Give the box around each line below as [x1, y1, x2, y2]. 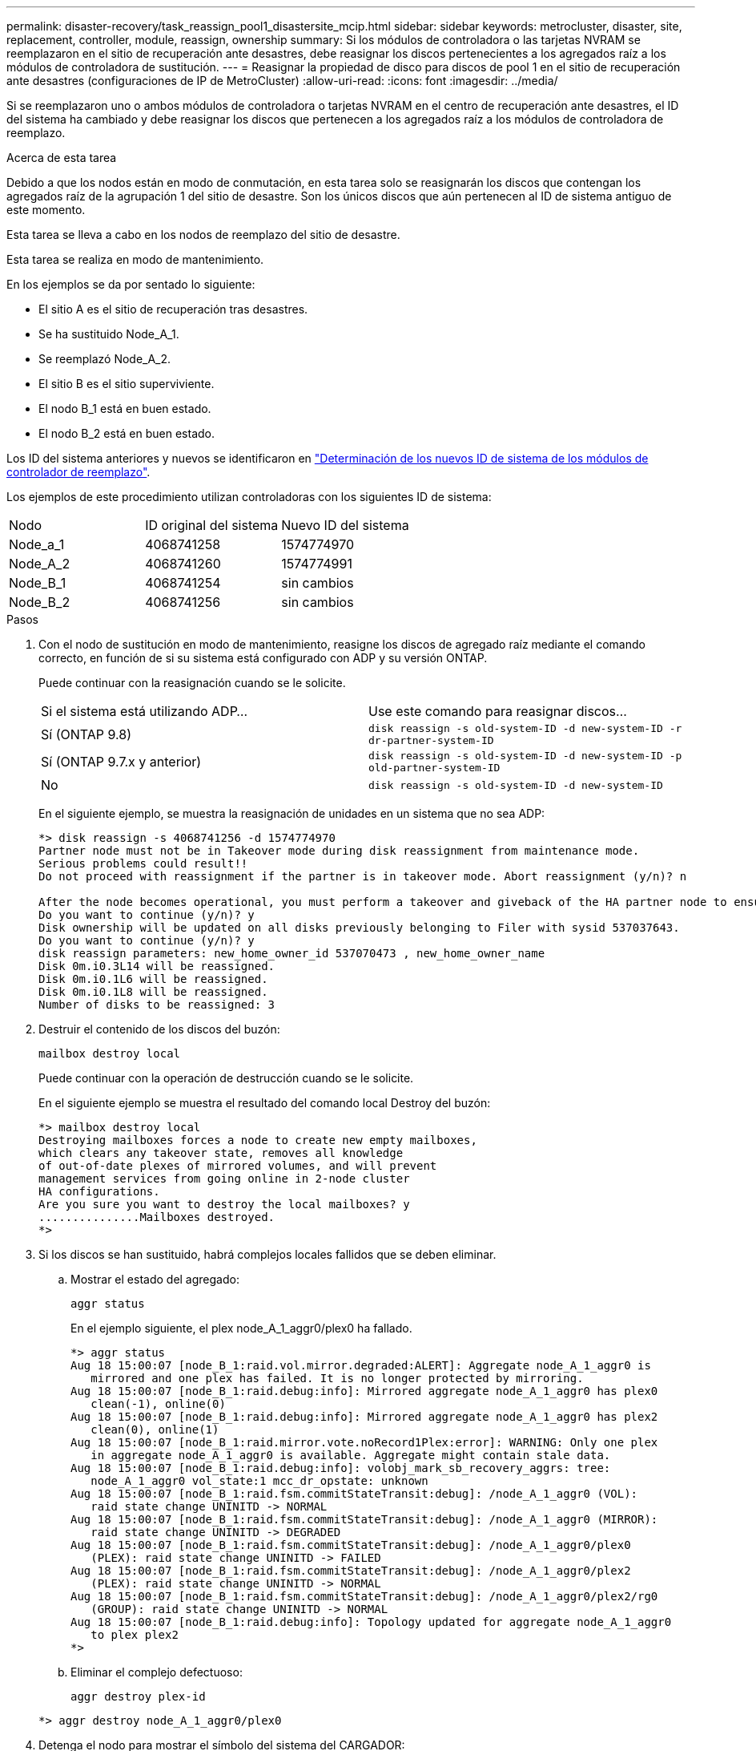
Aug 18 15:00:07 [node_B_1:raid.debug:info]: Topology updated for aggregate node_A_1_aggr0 [70, 1616, 672, 1628]
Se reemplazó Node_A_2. [38, 352, 171, 366]
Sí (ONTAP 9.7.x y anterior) [41, 754, 202, 770]
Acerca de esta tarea [6, 151, 117, 164]
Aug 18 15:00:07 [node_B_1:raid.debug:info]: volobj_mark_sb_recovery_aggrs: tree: [70, 1462, 611, 1474]
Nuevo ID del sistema [281, 517, 409, 533]
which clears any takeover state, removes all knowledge [38, 1146, 404, 1159]
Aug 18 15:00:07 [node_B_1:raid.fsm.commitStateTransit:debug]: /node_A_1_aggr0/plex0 [70, 1539, 631, 1551]
